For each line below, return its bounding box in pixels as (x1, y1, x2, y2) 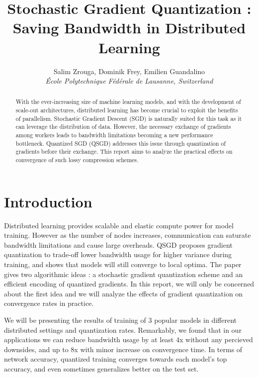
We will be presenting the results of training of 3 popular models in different (4, 315, 237, 325)
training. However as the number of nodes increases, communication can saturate (4, 230, 251, 240)
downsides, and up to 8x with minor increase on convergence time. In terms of (4, 344, 243, 354)
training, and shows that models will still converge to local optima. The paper (4, 259, 242, 270)
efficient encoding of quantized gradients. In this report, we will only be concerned (4, 279, 255, 289)
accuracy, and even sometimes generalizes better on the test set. (4, 363, 199, 374)
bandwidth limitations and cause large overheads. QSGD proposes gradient (4, 239, 233, 250)
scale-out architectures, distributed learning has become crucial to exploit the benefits (15, 106, 238, 114)
